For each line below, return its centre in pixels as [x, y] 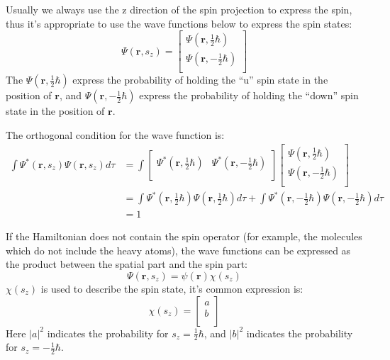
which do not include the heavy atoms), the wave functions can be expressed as [178, 250]
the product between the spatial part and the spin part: [127, 264]
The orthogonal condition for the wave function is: [115, 134]
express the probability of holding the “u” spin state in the [200, 80]
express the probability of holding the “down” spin [249, 95]
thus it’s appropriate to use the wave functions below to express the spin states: [179, 23]
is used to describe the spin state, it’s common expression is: [172, 288]
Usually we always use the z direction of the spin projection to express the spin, [179, 9]
